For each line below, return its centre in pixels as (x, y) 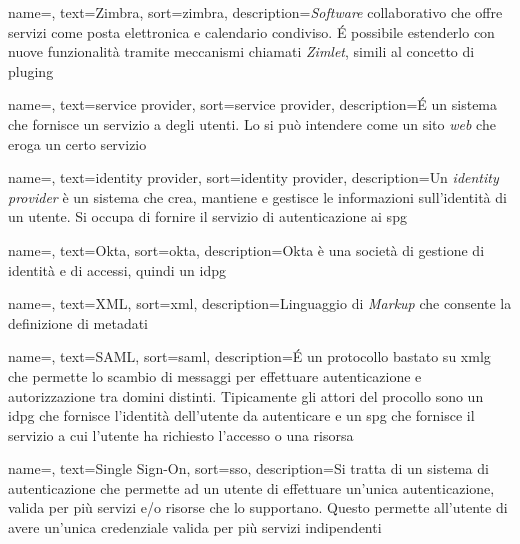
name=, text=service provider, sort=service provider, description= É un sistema (253, 104)
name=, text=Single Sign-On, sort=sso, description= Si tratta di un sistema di (248, 468)
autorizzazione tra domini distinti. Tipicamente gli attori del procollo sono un (246, 395)
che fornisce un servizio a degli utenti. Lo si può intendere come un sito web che (252, 123)
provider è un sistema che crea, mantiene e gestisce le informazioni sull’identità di (257, 196)
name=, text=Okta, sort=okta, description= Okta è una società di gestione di (246, 249)
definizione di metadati (78, 322)
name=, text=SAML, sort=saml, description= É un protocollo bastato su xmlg (249, 356)
